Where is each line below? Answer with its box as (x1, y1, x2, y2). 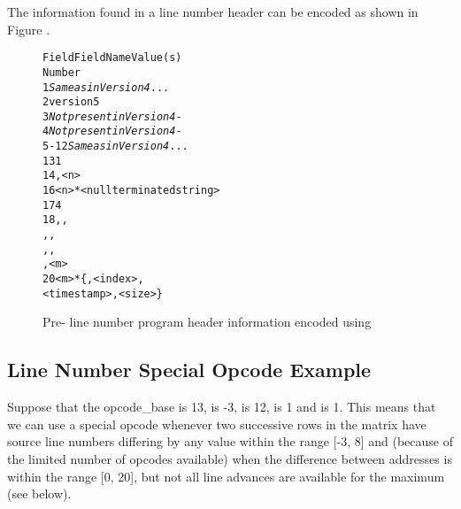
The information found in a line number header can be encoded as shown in (7, 3, 419, 20)
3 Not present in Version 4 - (42, 110, 182, 123)
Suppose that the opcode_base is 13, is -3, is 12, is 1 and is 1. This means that (7, 397, 436, 416)
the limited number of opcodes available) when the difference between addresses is (7, 449, 452, 467)
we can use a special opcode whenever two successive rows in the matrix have (7, 414, 426, 433)
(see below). (7, 484, 72, 503)
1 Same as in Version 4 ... (42, 81, 170, 94)
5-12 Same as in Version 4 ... (42, 140, 188, 153)
